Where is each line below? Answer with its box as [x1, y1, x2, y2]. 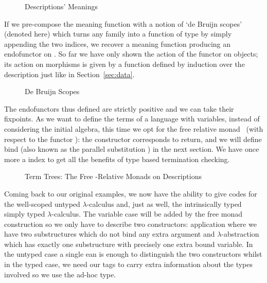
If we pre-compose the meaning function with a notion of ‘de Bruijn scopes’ [4, 18, 242, 29]
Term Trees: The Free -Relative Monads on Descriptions [25, 171, 202, 182]
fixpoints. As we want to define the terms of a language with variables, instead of [4, 113, 260, 124]
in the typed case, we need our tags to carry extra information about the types [4, 259, 253, 270]
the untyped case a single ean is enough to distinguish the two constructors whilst [4, 249, 262, 259]
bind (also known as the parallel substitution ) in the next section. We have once [4, 144, 259, 154]
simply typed [4, 208, 45, 219]
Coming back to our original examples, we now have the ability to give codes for [4, 188, 257, 199]
